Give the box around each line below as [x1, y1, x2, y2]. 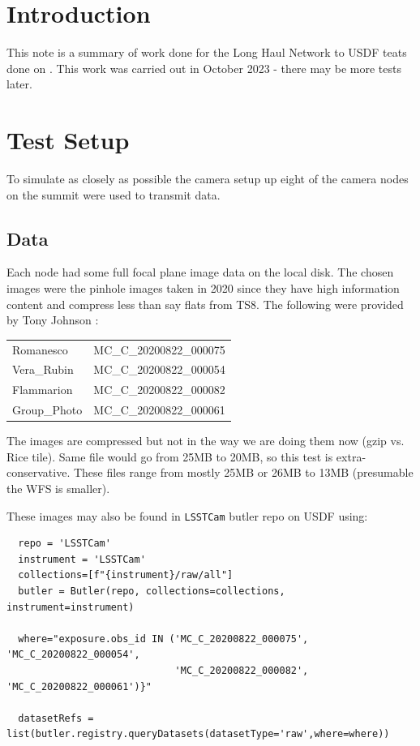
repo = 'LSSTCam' [18, 538, 111, 550]
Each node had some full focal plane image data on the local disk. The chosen [6, 264, 394, 281]
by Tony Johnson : [6, 311, 99, 328]
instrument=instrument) [6, 601, 135, 613]
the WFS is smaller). [6, 479, 110, 496]
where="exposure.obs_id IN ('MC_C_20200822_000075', [18, 632, 309, 645]
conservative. [6, 464, 71, 481]
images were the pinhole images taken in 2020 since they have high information [6, 280, 400, 297]
